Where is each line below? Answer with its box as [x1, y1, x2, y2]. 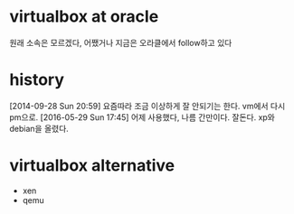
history [9, 70, 65, 90]
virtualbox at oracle [9, 6, 159, 27]
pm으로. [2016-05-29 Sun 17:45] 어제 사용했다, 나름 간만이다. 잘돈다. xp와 [9, 111, 276, 123]
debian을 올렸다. [9, 123, 70, 134]
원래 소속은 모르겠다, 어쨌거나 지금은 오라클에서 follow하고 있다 [9, 37, 232, 48]
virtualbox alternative [9, 155, 175, 176]
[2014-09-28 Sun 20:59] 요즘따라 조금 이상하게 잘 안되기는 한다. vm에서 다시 [9, 100, 286, 111]
